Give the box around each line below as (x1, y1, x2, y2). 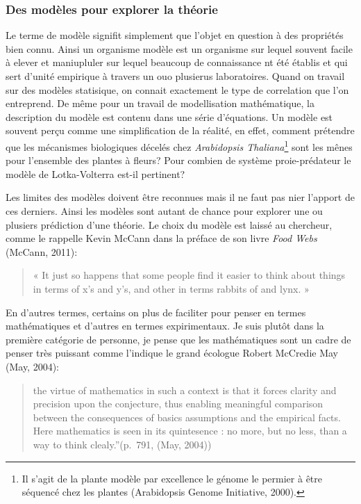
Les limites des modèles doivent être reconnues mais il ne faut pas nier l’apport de (6, 190, 355, 204)
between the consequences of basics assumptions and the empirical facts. (33, 409, 341, 424)
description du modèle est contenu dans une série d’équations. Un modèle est (6, 109, 333, 124)
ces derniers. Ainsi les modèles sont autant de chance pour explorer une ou (6, 204, 323, 218)
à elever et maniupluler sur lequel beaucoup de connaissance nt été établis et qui (6, 55, 348, 70)
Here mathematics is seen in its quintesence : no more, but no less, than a (33, 423, 347, 438)
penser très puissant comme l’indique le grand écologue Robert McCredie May (6, 346, 339, 360)
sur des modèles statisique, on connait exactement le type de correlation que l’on (6, 82, 349, 97)
